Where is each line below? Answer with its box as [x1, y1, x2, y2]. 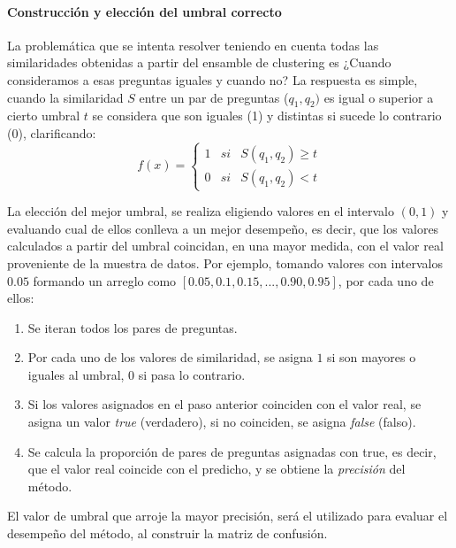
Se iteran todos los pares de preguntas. [27, 318, 238, 336]
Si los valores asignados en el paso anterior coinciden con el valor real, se [27, 395, 422, 413]
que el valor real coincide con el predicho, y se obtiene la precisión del [27, 459, 406, 478]
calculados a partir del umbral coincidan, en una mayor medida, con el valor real [7, 236, 444, 255]
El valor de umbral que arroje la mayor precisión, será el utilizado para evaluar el [7, 506, 448, 525]
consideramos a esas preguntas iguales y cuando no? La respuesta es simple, [7, 70, 418, 89]
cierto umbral [7, 106, 80, 125]
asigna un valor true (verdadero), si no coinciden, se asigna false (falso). [27, 413, 416, 431]
